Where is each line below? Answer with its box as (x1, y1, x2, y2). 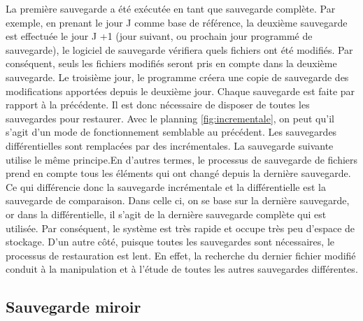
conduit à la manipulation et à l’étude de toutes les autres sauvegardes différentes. (6, 262, 358, 276)
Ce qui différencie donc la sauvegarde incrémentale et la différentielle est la (6, 179, 326, 194)
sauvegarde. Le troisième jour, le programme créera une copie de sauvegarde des (6, 69, 349, 84)
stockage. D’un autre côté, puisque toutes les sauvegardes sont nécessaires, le (6, 234, 335, 249)
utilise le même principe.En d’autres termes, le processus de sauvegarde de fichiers (6, 152, 358, 166)
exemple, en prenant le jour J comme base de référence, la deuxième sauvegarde (6, 15, 348, 29)
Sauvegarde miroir (6, 296, 141, 318)
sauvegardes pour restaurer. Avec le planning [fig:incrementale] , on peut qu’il (6, 110, 334, 125)
